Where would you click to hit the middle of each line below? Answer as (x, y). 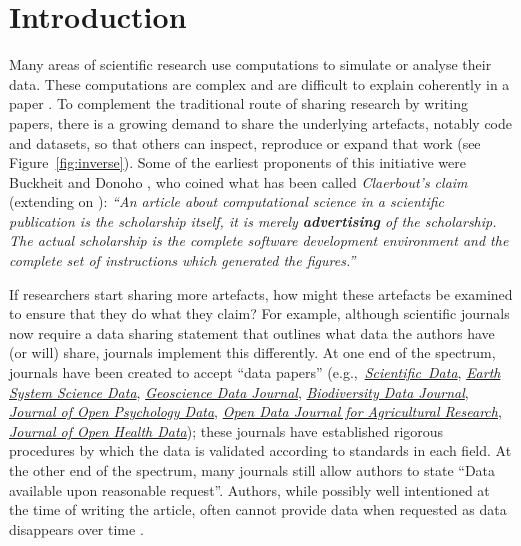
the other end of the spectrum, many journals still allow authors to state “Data (252, 470)
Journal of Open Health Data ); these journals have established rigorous (226, 430)
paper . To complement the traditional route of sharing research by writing (238, 103)
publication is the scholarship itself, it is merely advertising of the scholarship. (253, 220)
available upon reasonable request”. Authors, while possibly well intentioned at (249, 489)
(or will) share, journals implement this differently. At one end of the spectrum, (252, 352)
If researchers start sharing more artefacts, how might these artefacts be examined (261, 293)
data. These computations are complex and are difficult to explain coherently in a (259, 83)
